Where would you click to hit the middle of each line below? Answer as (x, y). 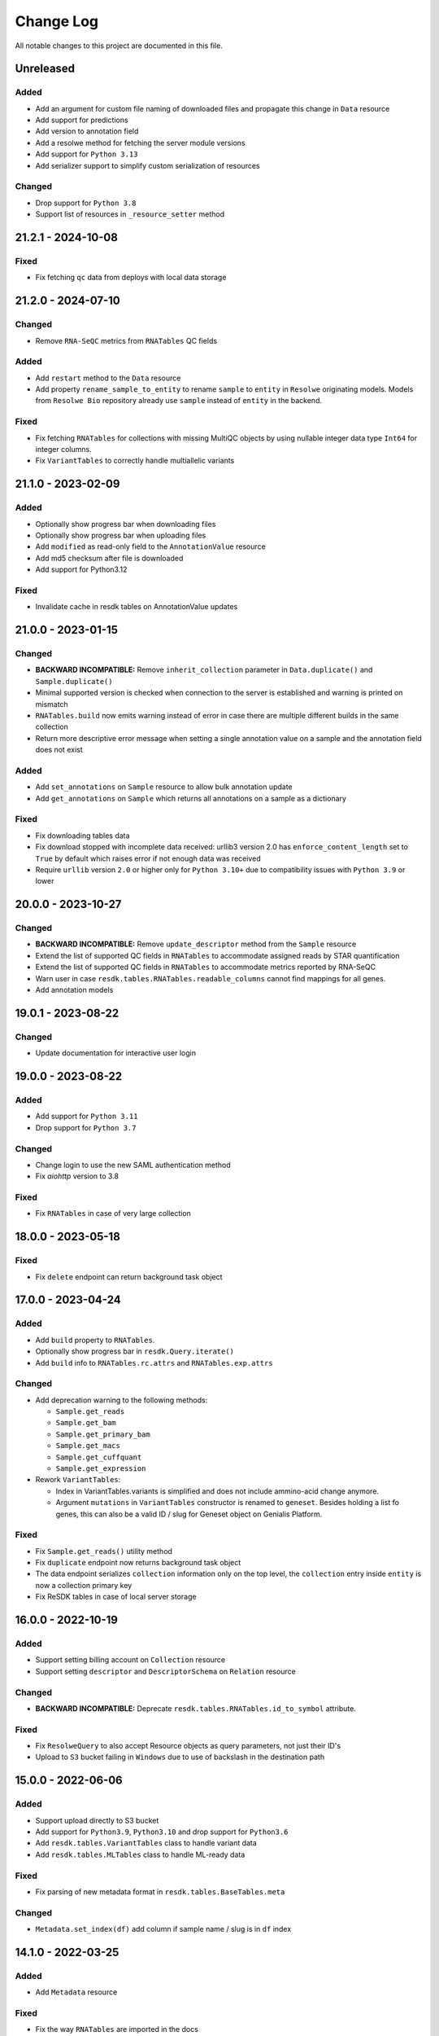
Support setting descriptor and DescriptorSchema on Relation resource (165, 1671)
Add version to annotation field (87, 131)
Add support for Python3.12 (81, 569)
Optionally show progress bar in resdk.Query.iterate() (135, 1351)
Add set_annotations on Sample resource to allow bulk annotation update (164, 787)
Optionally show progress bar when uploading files (121, 535)
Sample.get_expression (101, 1469)
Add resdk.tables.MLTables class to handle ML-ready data (140, 1854)
